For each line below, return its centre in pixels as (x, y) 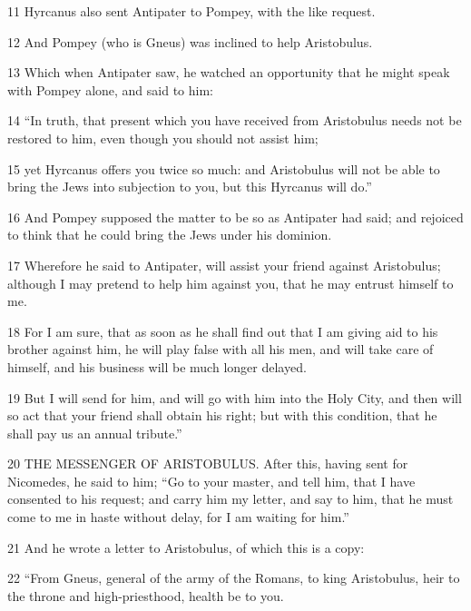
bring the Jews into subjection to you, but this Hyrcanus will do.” (190, 187)
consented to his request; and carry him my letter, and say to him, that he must (231, 499)
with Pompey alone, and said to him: (111, 89)
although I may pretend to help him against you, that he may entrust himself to (231, 283)
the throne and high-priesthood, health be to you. (146, 595)
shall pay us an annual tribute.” (95, 433)
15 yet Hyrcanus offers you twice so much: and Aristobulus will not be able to (224, 168)
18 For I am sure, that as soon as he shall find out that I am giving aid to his (223, 331)
